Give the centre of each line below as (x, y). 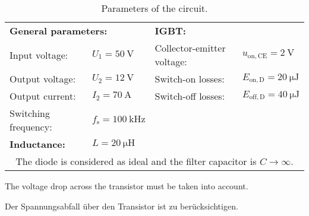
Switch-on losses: (190, 79)
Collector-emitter (190, 48)
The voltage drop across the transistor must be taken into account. (127, 186)
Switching (30, 113)
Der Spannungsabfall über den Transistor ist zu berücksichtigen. (122, 206)
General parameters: (59, 31)
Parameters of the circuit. (154, 8)
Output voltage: (43, 79)
